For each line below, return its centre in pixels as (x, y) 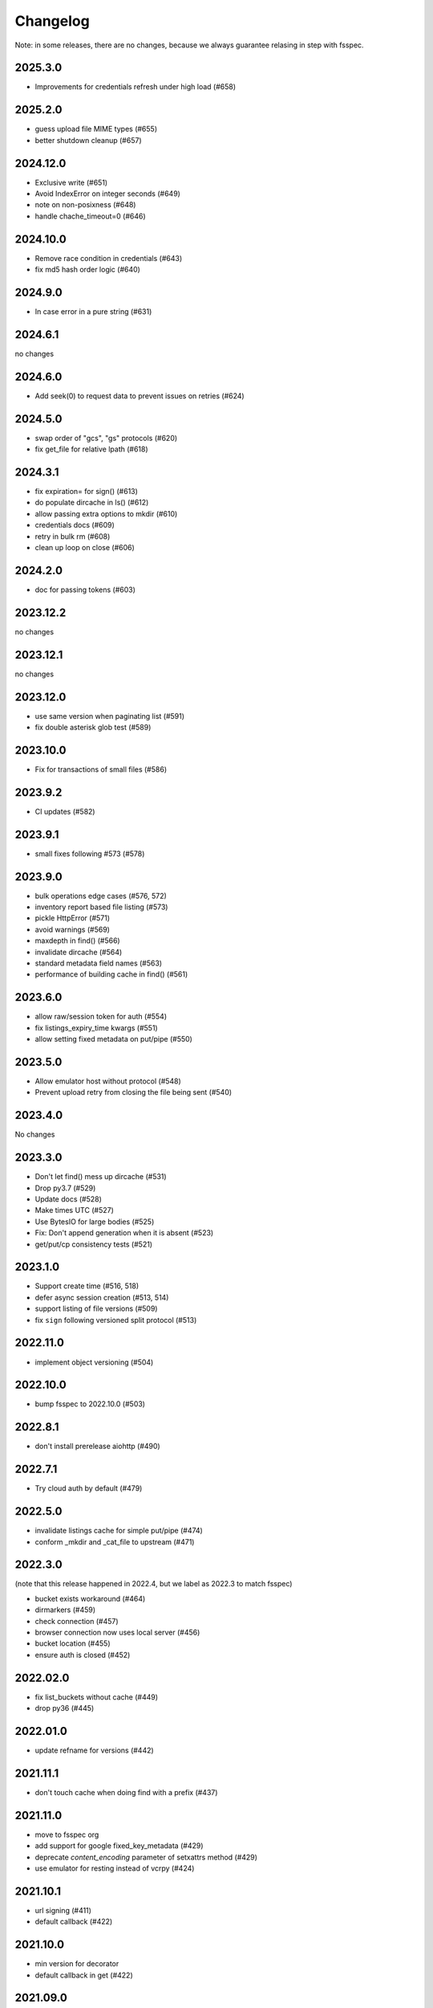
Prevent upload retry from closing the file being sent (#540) (134, 1092)
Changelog (52, 21)
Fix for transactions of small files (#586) (101, 769)
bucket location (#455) (73, 1643)
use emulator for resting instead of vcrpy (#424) (115, 1868)
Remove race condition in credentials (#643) (109, 258)
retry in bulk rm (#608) (73, 536)
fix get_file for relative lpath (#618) (91, 449)
